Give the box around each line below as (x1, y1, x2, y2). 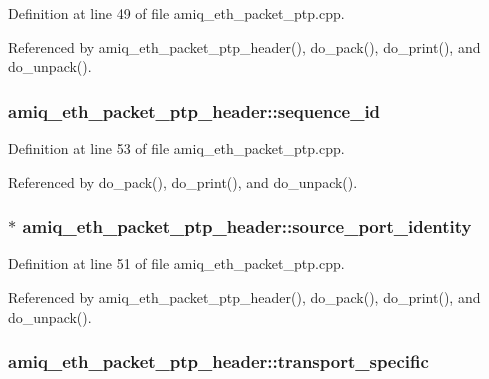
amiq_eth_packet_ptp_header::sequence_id (8, 98, 381, 123)
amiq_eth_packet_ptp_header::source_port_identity (22, 214, 472, 239)
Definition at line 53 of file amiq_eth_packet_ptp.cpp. (8, 138, 345, 158)
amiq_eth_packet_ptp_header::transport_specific (8, 349, 429, 374)
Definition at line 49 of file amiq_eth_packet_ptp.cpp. (8, 3, 345, 23)
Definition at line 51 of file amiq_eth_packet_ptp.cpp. (8, 253, 345, 274)
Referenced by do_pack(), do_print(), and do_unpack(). (8, 171, 358, 192)
